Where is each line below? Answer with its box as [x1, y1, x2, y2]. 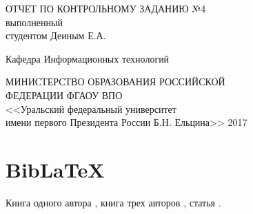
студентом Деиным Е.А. [6, 28, 106, 43]
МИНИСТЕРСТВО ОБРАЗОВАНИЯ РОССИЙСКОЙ [6, 74, 225, 89]
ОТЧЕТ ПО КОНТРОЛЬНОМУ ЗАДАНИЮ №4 [6, 1, 206, 15]
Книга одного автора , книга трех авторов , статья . [6, 195, 221, 209]
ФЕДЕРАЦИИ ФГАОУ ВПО [6, 87, 123, 102]
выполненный [6, 14, 63, 29]
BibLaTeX [6, 155, 105, 183]
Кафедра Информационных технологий [6, 51, 170, 65]
